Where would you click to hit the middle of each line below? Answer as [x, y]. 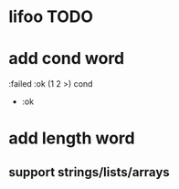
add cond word [67, 59]
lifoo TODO [51, 17]
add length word [72, 138]
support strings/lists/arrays [89, 172]
